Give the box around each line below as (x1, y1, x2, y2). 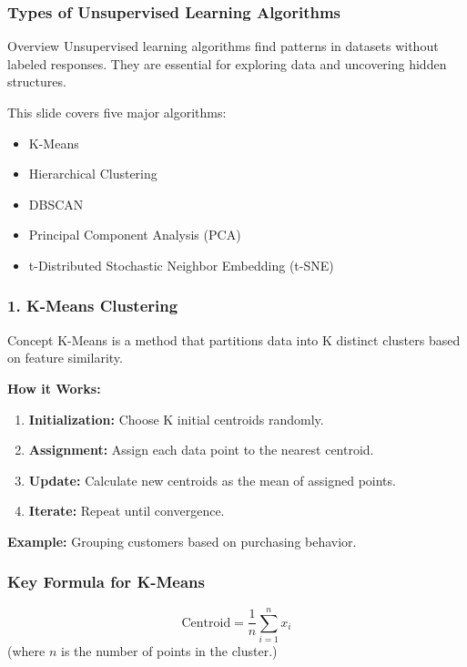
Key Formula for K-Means (7, 570, 205, 593)
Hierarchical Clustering (28, 164, 157, 183)
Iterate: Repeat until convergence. (28, 501, 225, 520)
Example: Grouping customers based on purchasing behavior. (7, 531, 357, 550)
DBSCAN (28, 194, 84, 213)
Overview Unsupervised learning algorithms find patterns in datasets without (7, 36, 439, 56)
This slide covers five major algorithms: (7, 103, 227, 121)
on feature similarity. (7, 348, 123, 367)
